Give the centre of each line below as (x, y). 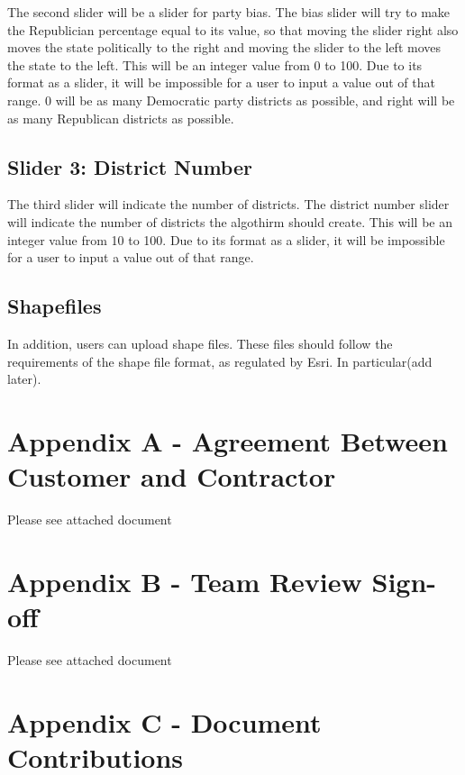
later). (24, 379)
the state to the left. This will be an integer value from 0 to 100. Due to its (215, 64)
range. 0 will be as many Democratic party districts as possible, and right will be (231, 100)
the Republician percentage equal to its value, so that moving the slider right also (233, 29)
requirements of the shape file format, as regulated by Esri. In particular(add (220, 361)
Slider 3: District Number (130, 166)
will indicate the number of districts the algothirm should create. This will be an (230, 221)
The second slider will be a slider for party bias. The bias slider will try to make (229, 12)
